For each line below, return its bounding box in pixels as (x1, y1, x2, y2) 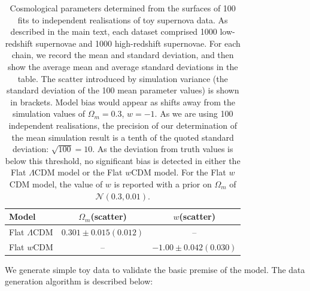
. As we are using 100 (154, 107, 233, 120)
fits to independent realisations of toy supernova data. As (17, 13, 228, 26)
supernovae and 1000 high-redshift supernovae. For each (35, 37, 241, 49)
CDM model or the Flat (34, 166, 123, 178)
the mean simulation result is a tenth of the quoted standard (11, 131, 234, 143)
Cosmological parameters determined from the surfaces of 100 (10, 2, 236, 14)
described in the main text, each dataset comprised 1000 (10, 25, 217, 38)
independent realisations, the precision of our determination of (8, 119, 237, 131)
